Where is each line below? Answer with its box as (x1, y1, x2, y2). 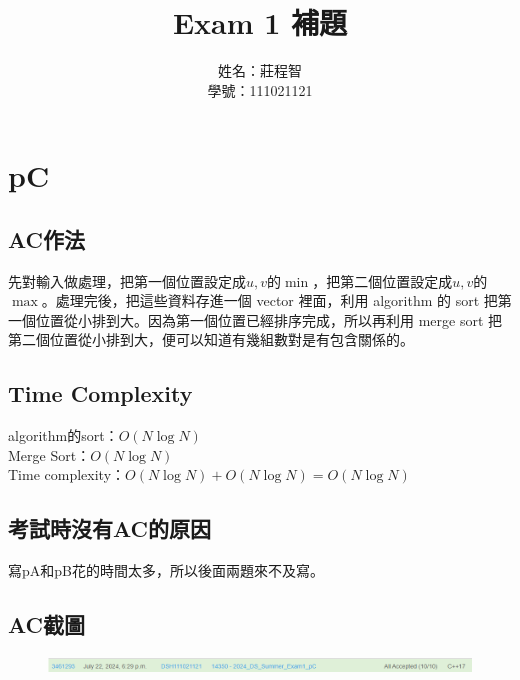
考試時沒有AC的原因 (8, 513, 212, 544)
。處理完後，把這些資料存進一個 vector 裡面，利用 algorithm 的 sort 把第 (41, 290, 512, 311)
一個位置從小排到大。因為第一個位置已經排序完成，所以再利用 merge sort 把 (8, 309, 503, 330)
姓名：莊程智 (218, 60, 302, 81)
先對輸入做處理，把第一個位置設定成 (8, 270, 246, 291)
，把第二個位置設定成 (312, 270, 453, 291)
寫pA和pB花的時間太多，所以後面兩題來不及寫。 (8, 560, 324, 581)
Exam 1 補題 (172, 2, 348, 43)
